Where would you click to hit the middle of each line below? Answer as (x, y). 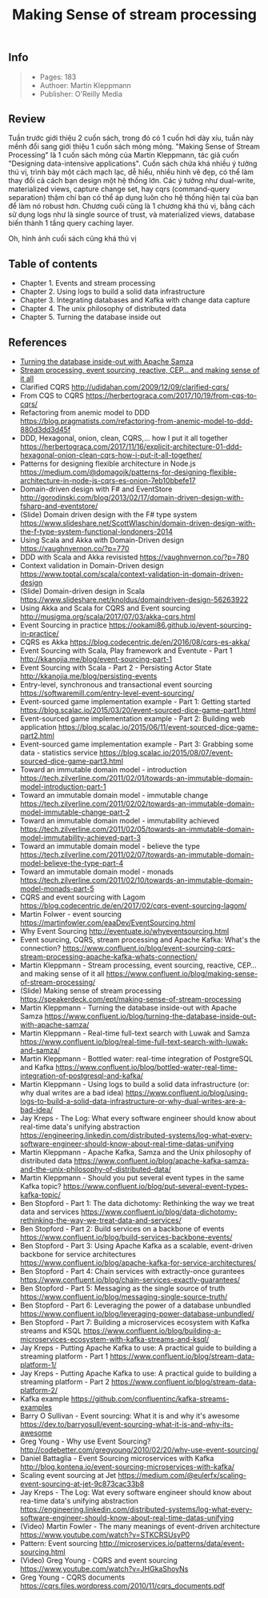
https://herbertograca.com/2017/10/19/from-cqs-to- (171, 396)
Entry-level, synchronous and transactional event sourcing (116, 685)
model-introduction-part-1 (63, 787)
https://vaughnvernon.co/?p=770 (74, 549)
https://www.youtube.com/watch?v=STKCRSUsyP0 (105, 1535)
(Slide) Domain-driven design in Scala (82, 591)
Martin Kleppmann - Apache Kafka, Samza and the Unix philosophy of (136, 1152)
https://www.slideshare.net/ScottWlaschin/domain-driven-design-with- (138, 523)
